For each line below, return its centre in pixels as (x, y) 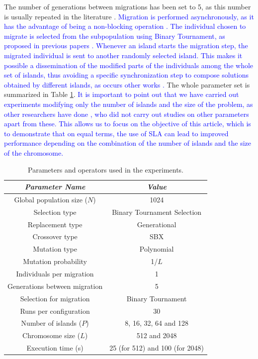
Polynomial (157, 249)
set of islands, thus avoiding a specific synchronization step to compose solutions (126, 75)
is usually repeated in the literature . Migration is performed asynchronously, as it (129, 16)
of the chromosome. (34, 152)
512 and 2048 (157, 335)
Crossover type (55, 236)
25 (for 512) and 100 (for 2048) (157, 348)
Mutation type (55, 249)
